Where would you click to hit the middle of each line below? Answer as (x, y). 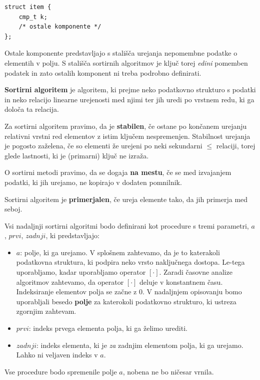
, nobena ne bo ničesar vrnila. (168, 371)
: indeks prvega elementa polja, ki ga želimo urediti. (108, 328)
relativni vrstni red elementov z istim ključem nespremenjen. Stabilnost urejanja (127, 136)
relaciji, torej (236, 146)
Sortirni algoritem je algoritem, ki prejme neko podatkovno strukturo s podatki (130, 89)
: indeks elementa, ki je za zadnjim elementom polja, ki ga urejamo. (140, 345)
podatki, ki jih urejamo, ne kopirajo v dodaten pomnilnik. (93, 182)
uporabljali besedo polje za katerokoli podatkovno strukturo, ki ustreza (126, 301)
